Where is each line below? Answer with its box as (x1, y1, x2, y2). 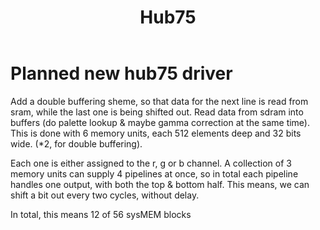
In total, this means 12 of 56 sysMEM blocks (10, 208, 192, 220)
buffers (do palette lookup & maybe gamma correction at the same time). (10, 116, 311, 128)
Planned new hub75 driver (10, 62, 233, 85)
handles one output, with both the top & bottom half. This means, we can (10, 178, 310, 190)
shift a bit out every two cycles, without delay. (10, 189, 200, 201)
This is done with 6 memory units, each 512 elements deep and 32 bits (10, 127, 302, 139)
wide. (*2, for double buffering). (10, 137, 143, 150)
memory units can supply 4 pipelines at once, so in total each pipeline (10, 167, 299, 180)
